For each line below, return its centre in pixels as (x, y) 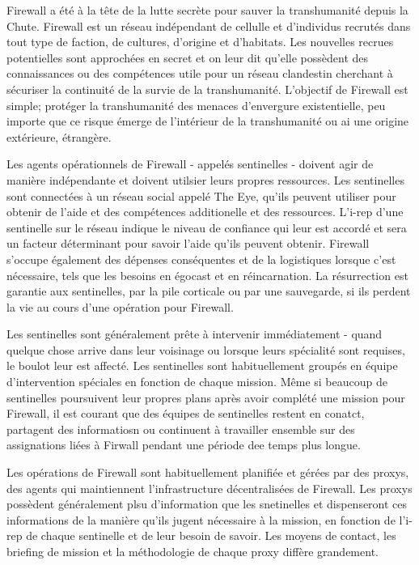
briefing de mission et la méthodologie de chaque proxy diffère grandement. (193, 551)
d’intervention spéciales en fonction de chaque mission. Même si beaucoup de (197, 382)
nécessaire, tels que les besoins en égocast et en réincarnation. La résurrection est (207, 275)
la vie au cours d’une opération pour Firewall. (120, 306)
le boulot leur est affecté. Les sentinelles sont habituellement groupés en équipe (202, 365)
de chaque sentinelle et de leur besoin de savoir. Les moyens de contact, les (211, 535)
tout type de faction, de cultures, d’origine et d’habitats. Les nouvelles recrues (200, 42)
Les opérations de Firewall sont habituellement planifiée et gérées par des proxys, (208, 472)
